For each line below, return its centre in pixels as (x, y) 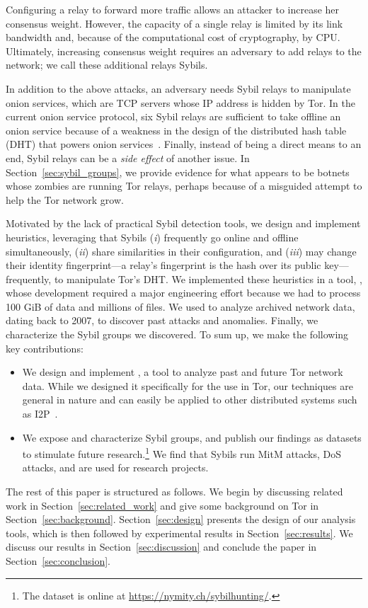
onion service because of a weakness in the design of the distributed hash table (176, 130)
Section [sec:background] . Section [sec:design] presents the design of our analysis (181, 519)
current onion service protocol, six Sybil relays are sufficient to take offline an (173, 116)
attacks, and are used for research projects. (115, 468)
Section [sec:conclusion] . (58, 561)
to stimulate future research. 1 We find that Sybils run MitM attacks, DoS (182, 453)
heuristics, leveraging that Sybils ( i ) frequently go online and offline (152, 237)
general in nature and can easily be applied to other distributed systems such (190, 400)
